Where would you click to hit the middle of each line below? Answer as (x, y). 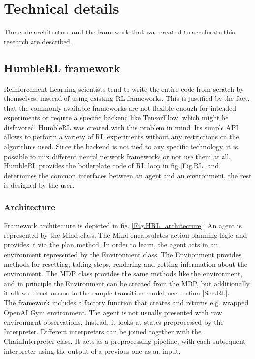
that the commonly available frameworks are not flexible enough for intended (120, 108)
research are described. (38, 41)
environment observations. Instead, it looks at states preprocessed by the (114, 322)
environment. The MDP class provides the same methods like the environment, (123, 274)
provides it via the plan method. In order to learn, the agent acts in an (111, 245)
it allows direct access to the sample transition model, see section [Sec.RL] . (117, 293)
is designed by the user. (39, 185)
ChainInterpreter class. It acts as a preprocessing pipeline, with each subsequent (125, 341)
